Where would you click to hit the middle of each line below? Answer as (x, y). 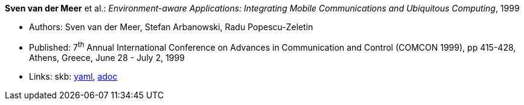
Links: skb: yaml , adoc (73, 76)
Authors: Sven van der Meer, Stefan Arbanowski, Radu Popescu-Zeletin (171, 27)
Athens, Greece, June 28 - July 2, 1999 (107, 57)
